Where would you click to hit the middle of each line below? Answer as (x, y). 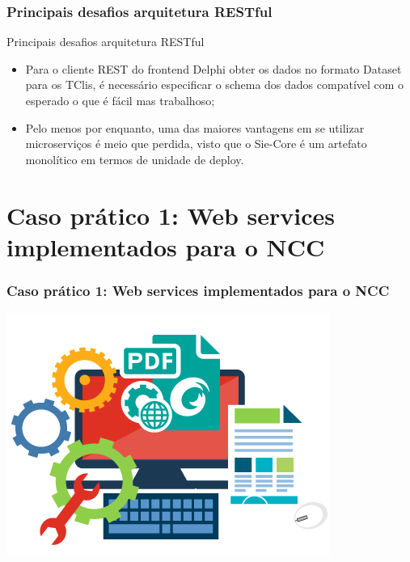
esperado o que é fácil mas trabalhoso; (120, 100)
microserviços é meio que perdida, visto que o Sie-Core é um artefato (196, 144)
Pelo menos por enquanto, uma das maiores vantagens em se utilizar (195, 127)
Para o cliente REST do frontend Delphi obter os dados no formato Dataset (213, 68)
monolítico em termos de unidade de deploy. (135, 159)
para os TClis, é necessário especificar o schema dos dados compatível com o (215, 85)
